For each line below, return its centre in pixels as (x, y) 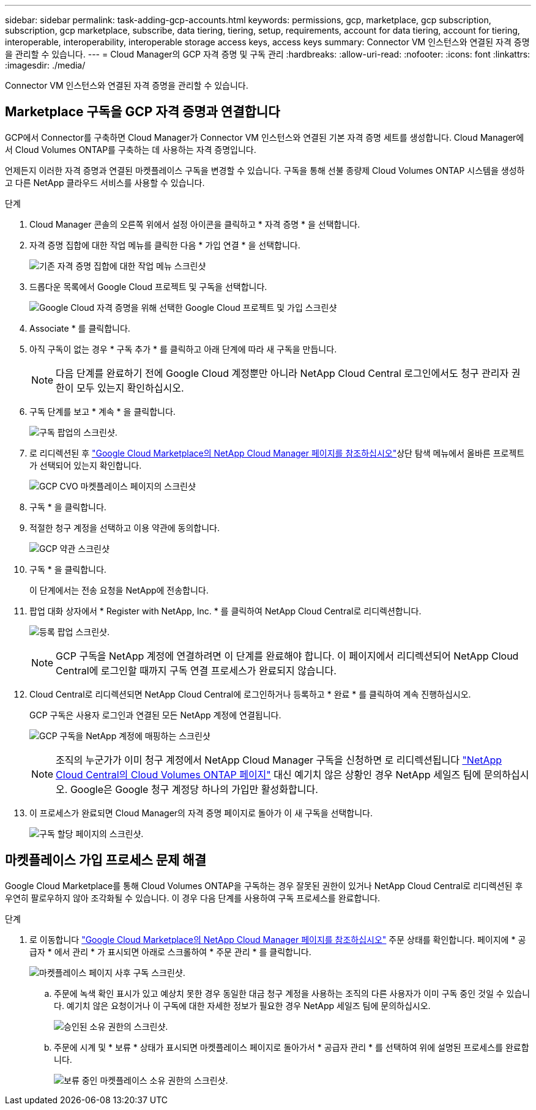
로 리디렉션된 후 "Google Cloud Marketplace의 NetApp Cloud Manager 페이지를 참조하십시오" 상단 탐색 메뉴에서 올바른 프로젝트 (277, 453)
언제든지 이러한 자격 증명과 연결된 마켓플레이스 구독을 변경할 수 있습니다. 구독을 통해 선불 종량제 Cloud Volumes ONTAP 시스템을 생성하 (265, 170)
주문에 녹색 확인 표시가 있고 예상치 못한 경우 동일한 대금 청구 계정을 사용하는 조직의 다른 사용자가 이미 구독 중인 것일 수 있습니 (292, 993)
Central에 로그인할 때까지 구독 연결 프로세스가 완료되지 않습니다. (196, 670)
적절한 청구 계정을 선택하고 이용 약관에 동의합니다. (125, 527)
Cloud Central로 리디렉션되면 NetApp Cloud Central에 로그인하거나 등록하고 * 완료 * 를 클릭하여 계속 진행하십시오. (250, 694)
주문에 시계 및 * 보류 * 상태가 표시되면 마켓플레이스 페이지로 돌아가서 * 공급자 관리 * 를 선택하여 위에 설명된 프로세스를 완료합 (292, 1047)
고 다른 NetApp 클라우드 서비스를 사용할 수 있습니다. (105, 182)
